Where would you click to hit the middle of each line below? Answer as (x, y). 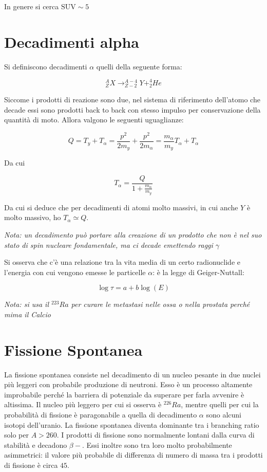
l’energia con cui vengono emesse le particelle (75, 272)
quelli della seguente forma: (139, 66)
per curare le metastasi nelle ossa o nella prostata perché (160, 304)
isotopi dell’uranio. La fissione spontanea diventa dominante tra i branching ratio (132, 424)
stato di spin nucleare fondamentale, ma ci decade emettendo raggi (109, 244)
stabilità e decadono (36, 444)
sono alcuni (224, 415)
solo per (16, 435)
